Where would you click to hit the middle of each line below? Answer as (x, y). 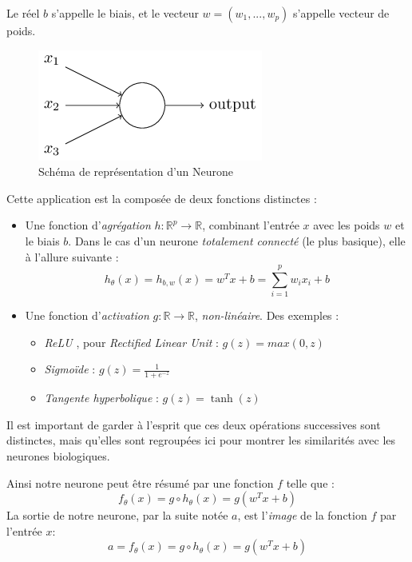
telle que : (310, 482)
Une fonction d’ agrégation (88, 225)
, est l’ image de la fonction (302, 515)
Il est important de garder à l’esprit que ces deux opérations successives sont (194, 424)
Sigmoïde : (70, 369)
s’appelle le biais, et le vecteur (125, 13)
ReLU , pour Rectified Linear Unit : (131, 342)
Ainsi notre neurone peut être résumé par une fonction (140, 482)
